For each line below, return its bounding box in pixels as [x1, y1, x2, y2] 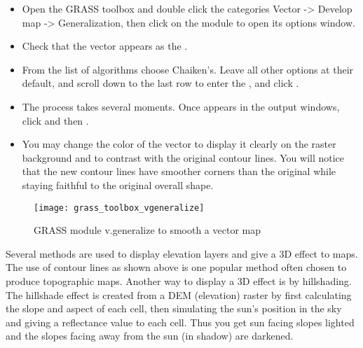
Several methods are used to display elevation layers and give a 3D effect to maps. [6, 246, 358, 260]
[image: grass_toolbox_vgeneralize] [34, 202, 205, 213]
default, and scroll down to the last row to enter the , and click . [22, 76, 299, 90]
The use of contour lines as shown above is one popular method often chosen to [6, 260, 347, 274]
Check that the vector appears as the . [22, 39, 188, 53]
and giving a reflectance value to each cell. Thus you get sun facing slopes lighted [6, 314, 355, 329]
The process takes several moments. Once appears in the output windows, [22, 99, 340, 113]
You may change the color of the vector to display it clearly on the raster [22, 137, 336, 151]
